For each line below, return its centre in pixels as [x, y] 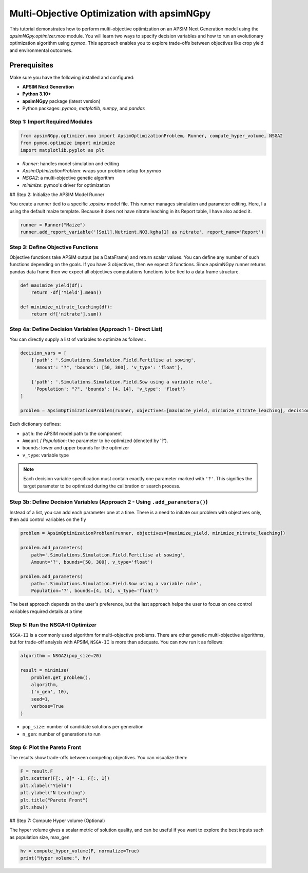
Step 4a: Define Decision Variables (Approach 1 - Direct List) [86, 329]
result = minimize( [45, 670]
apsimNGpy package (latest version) [61, 101]
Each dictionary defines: [35, 424]
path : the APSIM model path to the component [72, 433]
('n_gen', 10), [50, 692]
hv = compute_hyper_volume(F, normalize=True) [80, 851]
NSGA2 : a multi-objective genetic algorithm [68, 178]
